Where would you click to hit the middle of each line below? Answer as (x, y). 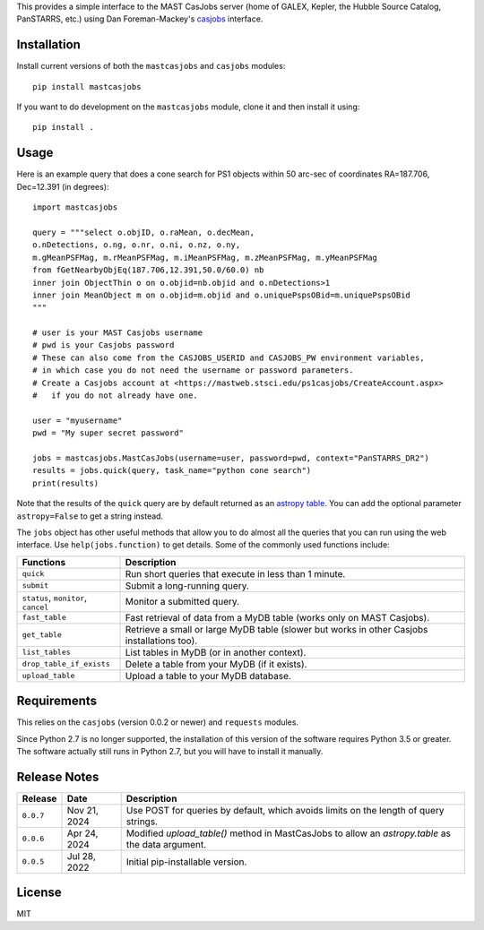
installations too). (161, 641)
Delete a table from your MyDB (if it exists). (216, 664)
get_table (42, 635)
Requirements (57, 701)
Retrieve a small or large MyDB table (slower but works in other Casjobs (277, 629)
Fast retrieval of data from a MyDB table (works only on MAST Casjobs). (277, 617)
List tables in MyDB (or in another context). (216, 652)
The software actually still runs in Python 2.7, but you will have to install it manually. (170, 751)
